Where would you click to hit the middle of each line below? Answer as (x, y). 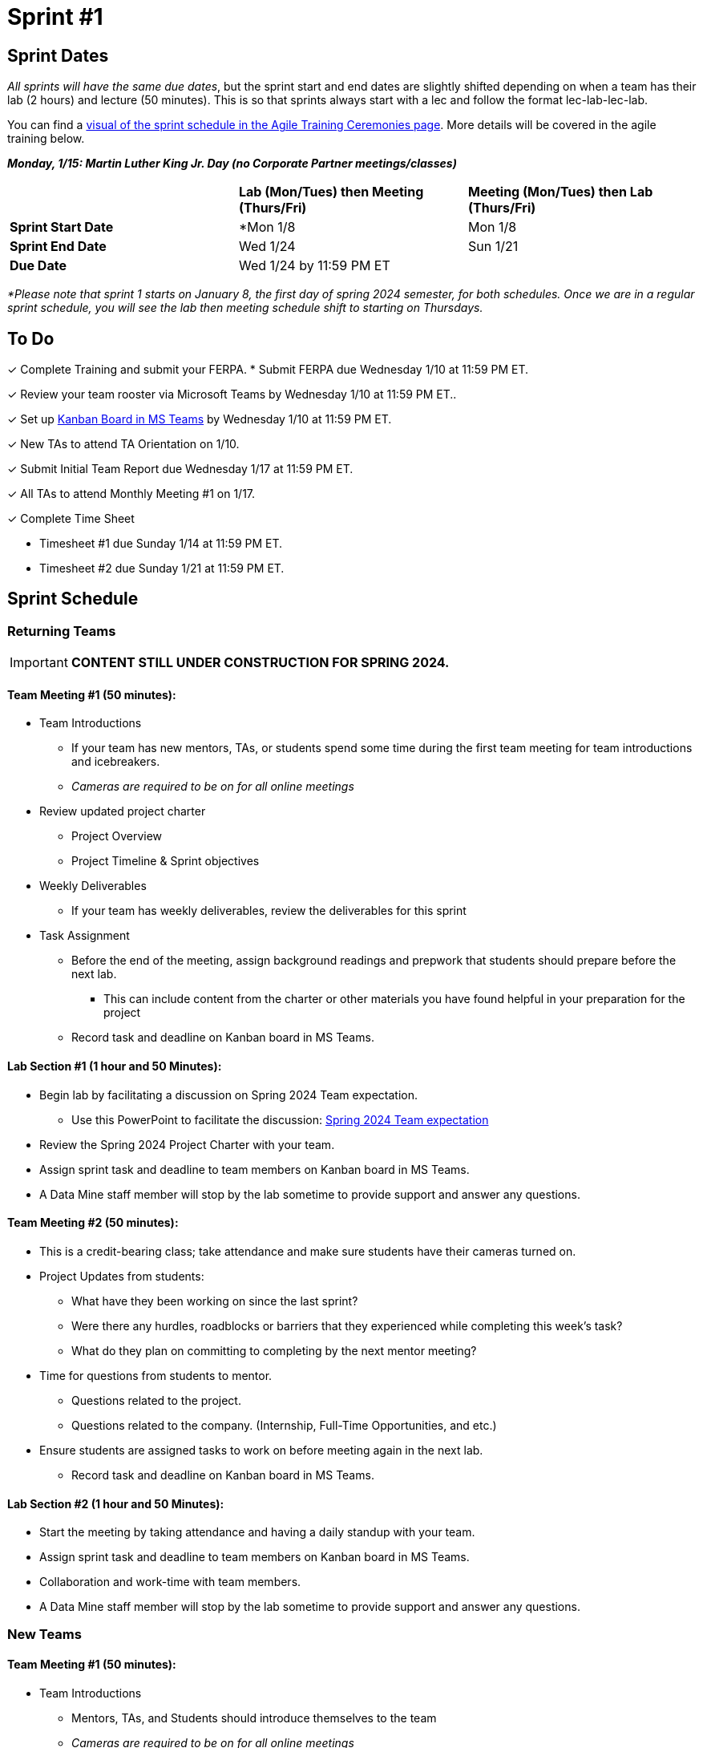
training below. (46, 139)
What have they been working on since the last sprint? (215, 1301)
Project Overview (117, 836)
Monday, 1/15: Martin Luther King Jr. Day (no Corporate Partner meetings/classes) (232, 164)
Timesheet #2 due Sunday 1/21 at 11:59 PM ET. (162, 569)
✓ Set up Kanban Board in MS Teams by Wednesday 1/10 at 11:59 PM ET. (200, 419)
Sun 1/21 (493, 247)
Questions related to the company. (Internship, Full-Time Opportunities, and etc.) (284, 1425)
